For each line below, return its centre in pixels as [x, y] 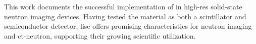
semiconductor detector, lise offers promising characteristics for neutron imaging [128, 26]
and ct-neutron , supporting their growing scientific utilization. [100, 35]
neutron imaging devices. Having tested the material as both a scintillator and [125, 16]
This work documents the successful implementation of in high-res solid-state [123, 6]
